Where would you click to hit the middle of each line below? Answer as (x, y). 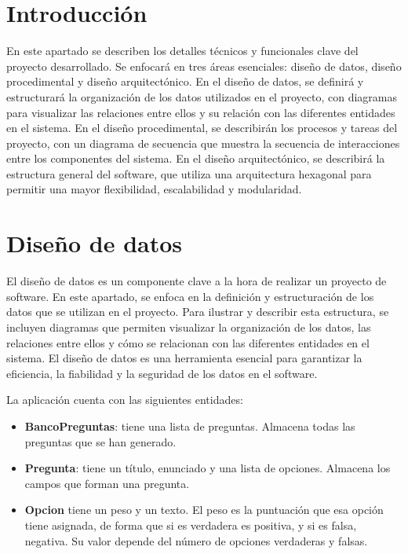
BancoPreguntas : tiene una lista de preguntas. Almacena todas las (190, 426)
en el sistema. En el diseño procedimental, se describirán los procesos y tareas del (202, 128)
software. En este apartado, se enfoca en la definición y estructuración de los (190, 296)
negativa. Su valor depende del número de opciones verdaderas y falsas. (196, 540)
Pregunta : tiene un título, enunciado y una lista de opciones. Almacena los (208, 468)
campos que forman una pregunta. (107, 483)
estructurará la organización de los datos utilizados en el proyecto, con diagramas (202, 96)
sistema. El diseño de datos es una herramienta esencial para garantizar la (184, 358)
